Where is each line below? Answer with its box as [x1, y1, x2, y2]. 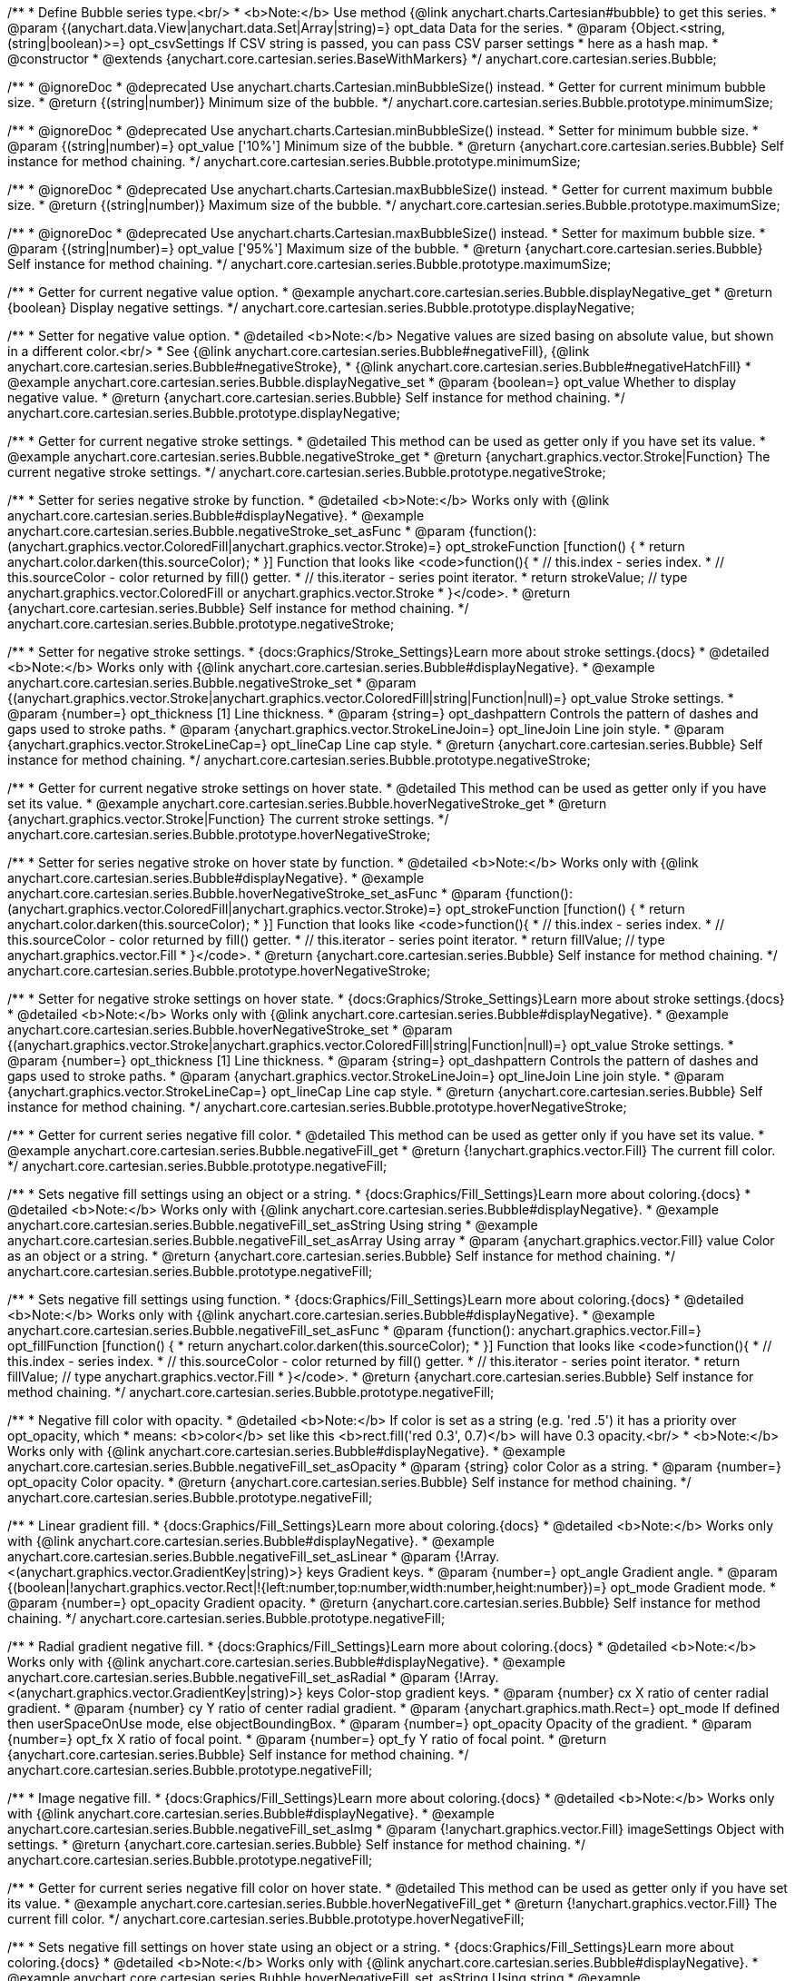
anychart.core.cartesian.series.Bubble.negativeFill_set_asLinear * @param [7, 1549, 452, 1564]
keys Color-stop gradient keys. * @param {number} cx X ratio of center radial [306, 1685, 769, 1700]
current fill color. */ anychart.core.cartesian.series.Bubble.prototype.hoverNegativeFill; [7, 1911, 525, 1927]
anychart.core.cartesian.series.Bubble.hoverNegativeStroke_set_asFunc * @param [7, 886, 502, 901]
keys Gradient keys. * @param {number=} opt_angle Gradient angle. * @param [306, 1564, 778, 1580]
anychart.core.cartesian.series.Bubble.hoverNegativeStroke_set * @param [7, 1022, 453, 1037]
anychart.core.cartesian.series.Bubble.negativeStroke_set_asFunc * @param [7, 523, 466, 539]
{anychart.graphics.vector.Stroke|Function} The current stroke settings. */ [7, 811, 449, 827]
